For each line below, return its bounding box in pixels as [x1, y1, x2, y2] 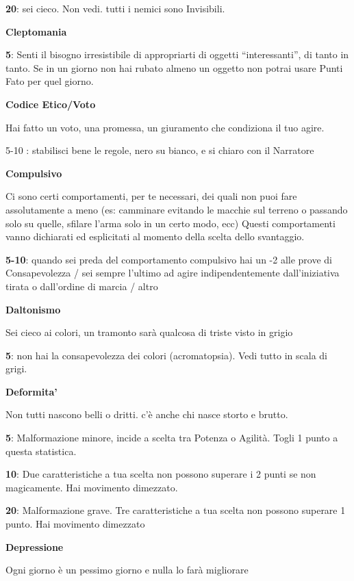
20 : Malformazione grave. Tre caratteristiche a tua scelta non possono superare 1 [5, 503, 346, 517]
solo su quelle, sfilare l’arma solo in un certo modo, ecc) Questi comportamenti [5, 216, 336, 230]
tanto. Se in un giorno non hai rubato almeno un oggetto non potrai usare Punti [5, 60, 343, 75]
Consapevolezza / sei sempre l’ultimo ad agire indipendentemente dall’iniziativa [5, 266, 340, 280]
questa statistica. [5, 443, 77, 458]
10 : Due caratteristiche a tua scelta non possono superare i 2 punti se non [5, 467, 316, 481]
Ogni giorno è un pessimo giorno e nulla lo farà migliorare [5, 563, 249, 577]
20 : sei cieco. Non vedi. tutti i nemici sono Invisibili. [5, 1, 225, 15]
